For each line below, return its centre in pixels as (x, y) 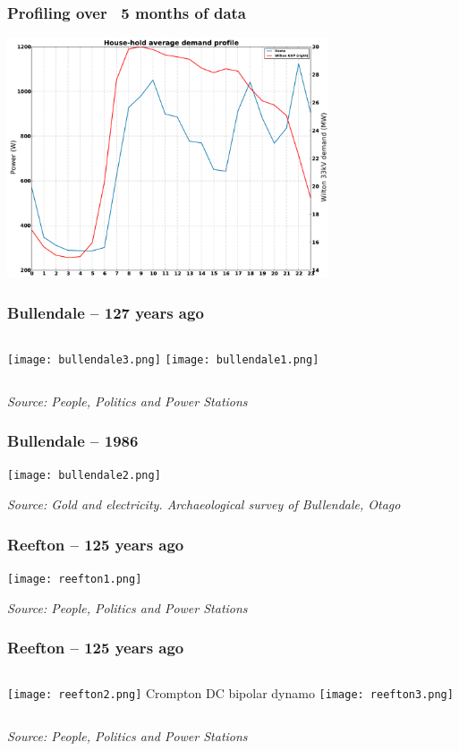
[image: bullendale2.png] (84, 476)
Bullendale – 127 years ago (106, 312)
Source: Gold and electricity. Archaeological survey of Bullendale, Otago (204, 504)
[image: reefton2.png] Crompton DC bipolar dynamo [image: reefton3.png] (230, 693)
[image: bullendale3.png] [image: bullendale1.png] (163, 359)
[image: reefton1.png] (75, 579)
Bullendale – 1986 (73, 441)
